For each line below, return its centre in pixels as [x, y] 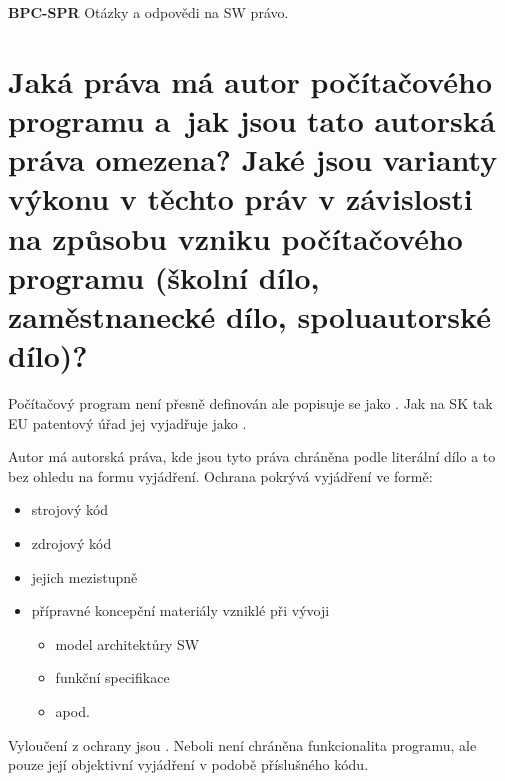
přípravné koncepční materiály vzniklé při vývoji [180, 610]
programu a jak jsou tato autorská [252, 119]
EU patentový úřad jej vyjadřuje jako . [127, 422]
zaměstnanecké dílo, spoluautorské [249, 315]
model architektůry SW [127, 643]
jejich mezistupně [84, 576]
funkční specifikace [112, 677]
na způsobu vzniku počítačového [235, 237]
